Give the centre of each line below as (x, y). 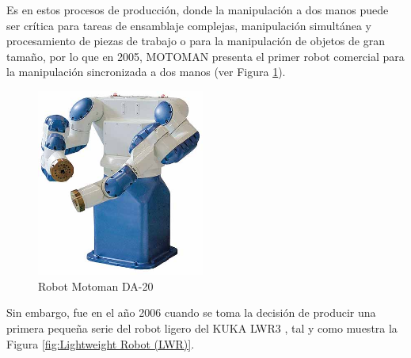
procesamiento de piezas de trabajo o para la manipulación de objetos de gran (196, 41)
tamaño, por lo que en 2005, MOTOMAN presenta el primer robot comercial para (205, 56)
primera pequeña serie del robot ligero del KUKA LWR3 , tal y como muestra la (202, 328)
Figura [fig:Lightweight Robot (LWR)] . (101, 343)
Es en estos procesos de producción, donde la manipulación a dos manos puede (198, 10)
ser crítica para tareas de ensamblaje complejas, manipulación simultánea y (189, 25)
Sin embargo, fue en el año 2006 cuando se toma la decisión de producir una (191, 312)
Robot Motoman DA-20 (96, 286)
